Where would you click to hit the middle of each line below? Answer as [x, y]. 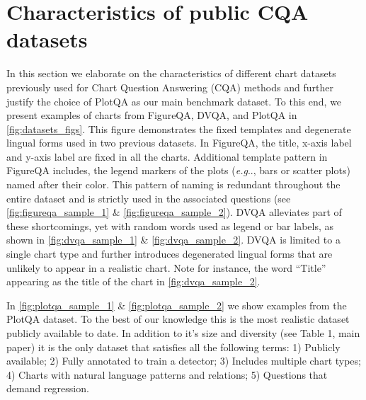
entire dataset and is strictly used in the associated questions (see [149, 198]
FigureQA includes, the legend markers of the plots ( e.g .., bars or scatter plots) [178, 170]
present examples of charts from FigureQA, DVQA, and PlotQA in [152, 115]
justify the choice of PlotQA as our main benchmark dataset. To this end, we [174, 101]
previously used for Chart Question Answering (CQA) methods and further [170, 87]
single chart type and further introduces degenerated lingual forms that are [170, 254]
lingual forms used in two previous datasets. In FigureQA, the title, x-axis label [179, 143]
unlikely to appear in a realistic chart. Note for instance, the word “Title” [166, 267]
